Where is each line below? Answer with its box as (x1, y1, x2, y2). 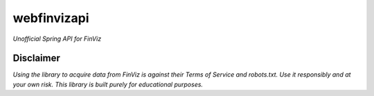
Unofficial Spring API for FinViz (12, 35, 102, 43)
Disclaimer (12, 52, 60, 64)
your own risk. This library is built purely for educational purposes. (12, 80, 204, 88)
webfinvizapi (12, 10, 89, 26)
